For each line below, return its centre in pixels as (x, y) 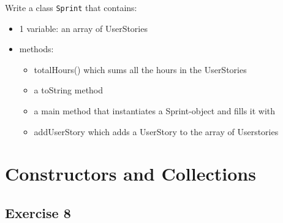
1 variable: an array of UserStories (83, 28)
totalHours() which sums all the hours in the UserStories (140, 69)
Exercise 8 (38, 212)
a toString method (69, 90)
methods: (36, 49)
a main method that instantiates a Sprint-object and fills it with (155, 111)
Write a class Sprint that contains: (71, 7)
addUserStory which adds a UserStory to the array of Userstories (156, 131)
